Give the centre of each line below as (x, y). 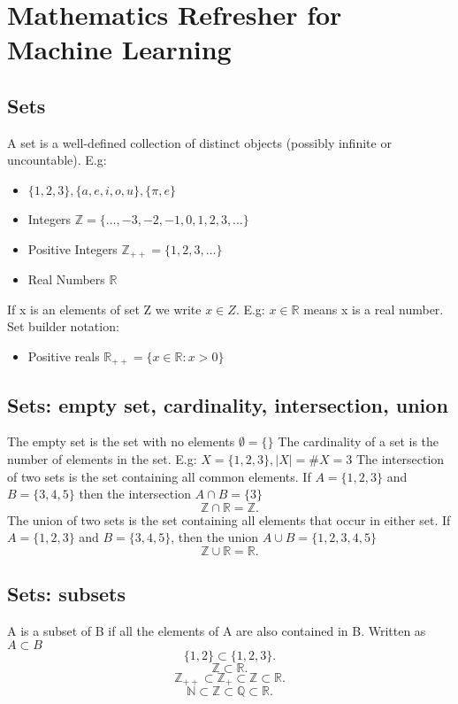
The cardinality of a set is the (359, 441)
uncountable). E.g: (57, 160)
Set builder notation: (63, 326)
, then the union (215, 537)
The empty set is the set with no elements (121, 441)
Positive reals (64, 356)
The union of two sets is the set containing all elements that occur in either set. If (229, 519)
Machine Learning (119, 49)
